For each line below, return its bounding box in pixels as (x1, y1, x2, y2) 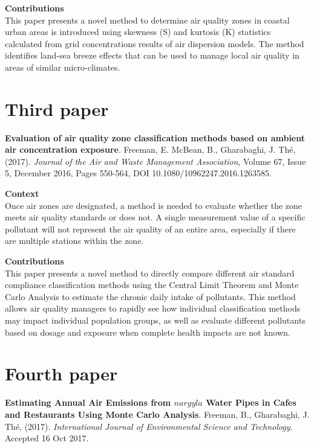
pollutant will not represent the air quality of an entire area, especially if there (5, 222, 296, 235)
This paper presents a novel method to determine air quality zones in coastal (5, 13, 290, 26)
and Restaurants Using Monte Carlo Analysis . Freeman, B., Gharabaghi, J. (5, 408, 310, 420)
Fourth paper (5, 361, 118, 386)
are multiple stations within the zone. (5, 234, 144, 247)
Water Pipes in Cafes (206, 396, 296, 409)
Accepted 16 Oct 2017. (5, 432, 89, 444)
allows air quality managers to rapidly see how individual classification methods (5, 302, 301, 315)
